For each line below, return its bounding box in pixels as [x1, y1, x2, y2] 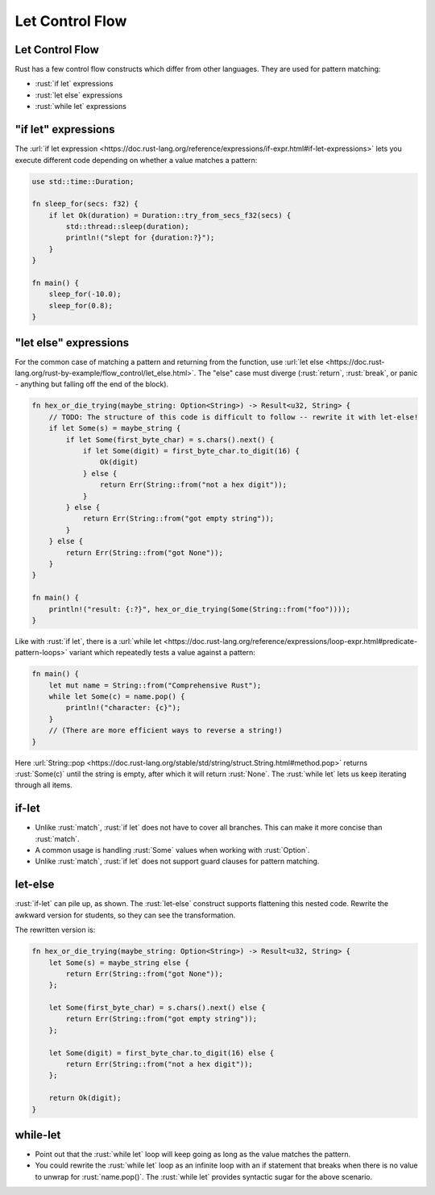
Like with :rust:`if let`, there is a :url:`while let [14, 636, 162, 646]
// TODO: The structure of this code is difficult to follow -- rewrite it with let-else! [48, 412, 419, 421]
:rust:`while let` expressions [35, 102, 126, 111]
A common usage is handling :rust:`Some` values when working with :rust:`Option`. [35, 846, 310, 855]
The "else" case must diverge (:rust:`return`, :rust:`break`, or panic [197, 368, 418, 378]
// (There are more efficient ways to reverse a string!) [48, 726, 283, 735]
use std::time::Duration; [31, 177, 135, 186]
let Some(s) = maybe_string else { [48, 958, 189, 967]
